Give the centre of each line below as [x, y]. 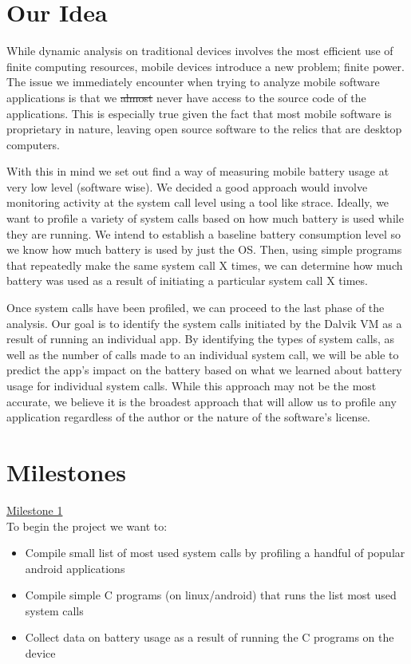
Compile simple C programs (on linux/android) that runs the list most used [211, 595]
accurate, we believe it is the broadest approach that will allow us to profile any [202, 401]
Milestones [66, 471]
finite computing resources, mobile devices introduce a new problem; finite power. [205, 66]
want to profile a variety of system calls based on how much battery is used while [205, 218]
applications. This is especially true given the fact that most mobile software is [199, 113]
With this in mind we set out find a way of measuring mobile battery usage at [198, 171]
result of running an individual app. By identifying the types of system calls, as [201, 339]
